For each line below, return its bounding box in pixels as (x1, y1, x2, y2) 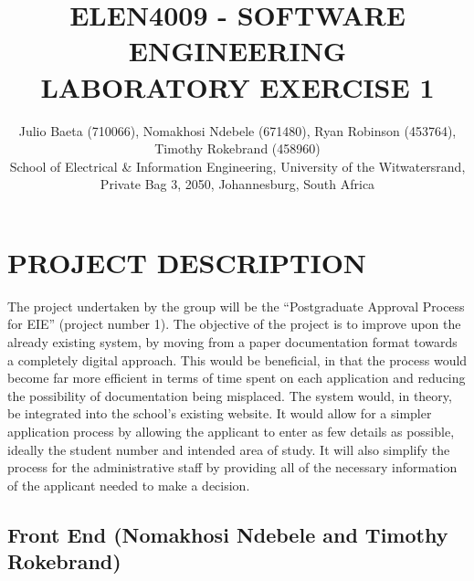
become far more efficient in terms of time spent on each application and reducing (7, 368, 466, 387)
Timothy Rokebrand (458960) (154, 139, 321, 158)
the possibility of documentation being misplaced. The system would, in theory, (7, 386, 452, 405)
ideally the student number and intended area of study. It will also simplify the (7, 439, 450, 459)
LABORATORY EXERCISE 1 (40, 68, 435, 105)
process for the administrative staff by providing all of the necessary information (7, 458, 458, 477)
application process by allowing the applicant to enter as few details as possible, (7, 421, 455, 440)
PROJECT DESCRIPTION (7, 243, 367, 280)
